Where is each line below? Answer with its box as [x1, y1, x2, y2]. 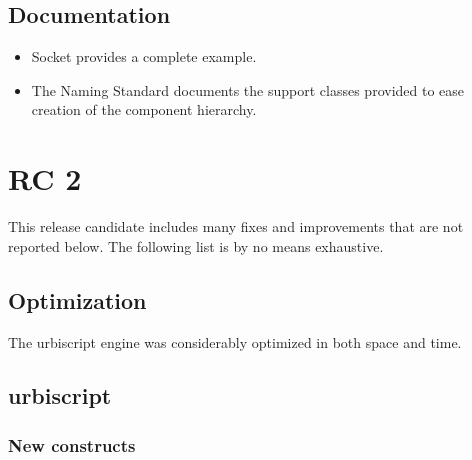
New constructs [8, 432, 136, 457]
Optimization [8, 284, 147, 315]
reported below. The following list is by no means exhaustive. [8, 235, 384, 256]
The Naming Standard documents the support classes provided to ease [31, 79, 465, 100]
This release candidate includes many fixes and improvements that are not [8, 216, 464, 237]
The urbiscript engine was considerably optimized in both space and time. [8, 331, 462, 352]
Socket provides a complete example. [31, 46, 257, 67]
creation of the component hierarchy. [31, 99, 257, 120]
